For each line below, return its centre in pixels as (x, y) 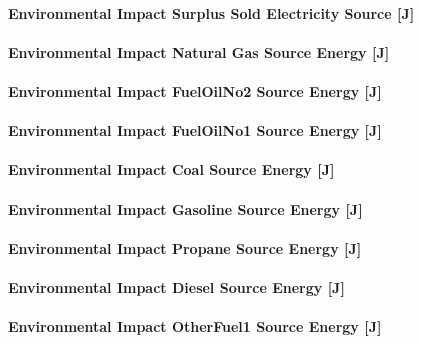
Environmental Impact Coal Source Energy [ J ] (171, 169)
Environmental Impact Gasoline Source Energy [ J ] (185, 208)
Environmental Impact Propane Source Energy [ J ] (185, 247)
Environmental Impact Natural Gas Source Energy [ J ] (199, 51)
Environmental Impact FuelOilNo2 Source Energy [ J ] (195, 90)
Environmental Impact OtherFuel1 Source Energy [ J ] (195, 326)
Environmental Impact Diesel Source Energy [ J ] (176, 286)
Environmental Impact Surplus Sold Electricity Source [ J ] (211, 12)
